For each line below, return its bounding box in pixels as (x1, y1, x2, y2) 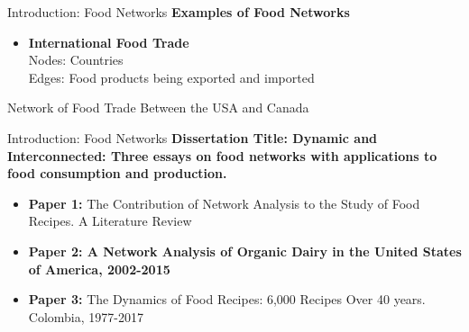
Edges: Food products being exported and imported (28, 67, 315, 86)
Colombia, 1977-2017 (28, 307, 143, 326)
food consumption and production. (7, 164, 227, 183)
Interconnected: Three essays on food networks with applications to (7, 146, 437, 165)
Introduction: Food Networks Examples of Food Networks (7, 3, 350, 21)
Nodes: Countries (28, 50, 124, 69)
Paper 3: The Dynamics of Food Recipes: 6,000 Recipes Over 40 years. (28, 290, 426, 309)
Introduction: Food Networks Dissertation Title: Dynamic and (7, 128, 378, 147)
